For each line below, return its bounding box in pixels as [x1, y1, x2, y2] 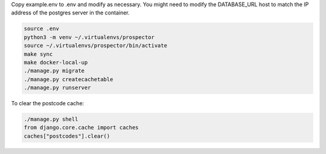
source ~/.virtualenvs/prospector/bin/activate [24, 42, 167, 49]
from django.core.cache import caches [24, 124, 139, 131]
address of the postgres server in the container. [11, 9, 130, 16]
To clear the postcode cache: [11, 100, 85, 107]
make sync [24, 51, 53, 57]
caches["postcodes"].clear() [24, 132, 110, 140]
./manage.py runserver [24, 84, 91, 91]
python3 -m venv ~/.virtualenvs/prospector [24, 34, 155, 40]
